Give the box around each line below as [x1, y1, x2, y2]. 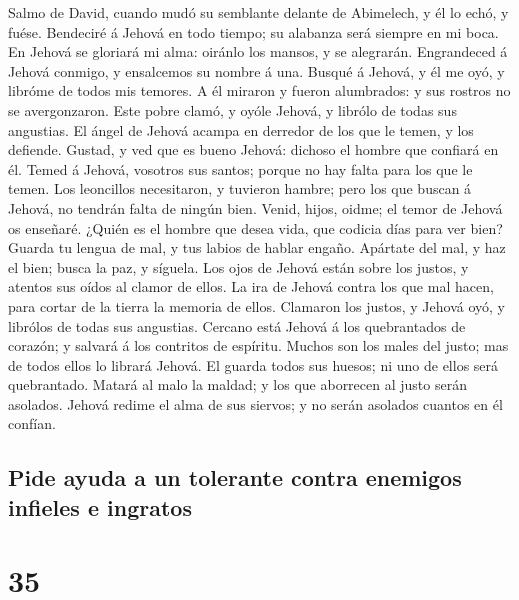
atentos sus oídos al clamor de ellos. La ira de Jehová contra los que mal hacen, [8, 276, 494, 297]
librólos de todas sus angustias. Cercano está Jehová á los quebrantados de [8, 315, 466, 336]
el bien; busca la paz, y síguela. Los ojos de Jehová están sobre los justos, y [8, 256, 469, 277]
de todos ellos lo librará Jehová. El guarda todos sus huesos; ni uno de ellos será [8, 354, 499, 375]
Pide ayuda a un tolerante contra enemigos [8, 462, 462, 493]
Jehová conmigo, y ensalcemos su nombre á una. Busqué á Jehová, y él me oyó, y [8, 60, 505, 81]
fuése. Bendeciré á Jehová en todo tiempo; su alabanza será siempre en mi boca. [8, 21, 499, 42]
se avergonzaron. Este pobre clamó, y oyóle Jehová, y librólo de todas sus [8, 99, 457, 120]
